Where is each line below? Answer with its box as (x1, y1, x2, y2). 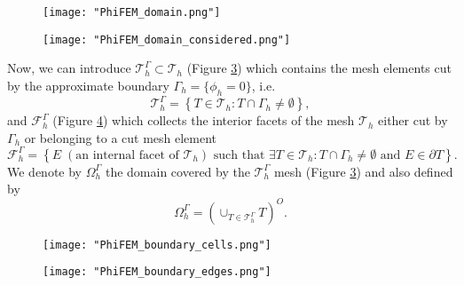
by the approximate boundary (7, 75, 169, 94)
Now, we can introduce (7, 59, 131, 77)
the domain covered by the (105, 162, 250, 180)
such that (213, 148, 265, 162)
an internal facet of (75, 148, 179, 162)
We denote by (7, 162, 82, 180)
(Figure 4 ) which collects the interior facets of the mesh (52, 111, 355, 130)
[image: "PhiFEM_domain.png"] (43, 6, 221, 19)
